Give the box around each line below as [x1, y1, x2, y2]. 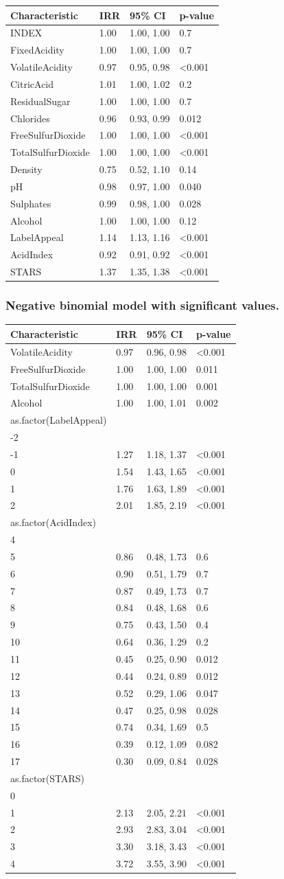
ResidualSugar [10, 93, 71, 108]
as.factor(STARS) [10, 770, 85, 785]
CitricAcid [10, 76, 54, 91]
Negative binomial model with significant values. [5, 297, 279, 314]
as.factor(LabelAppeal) [10, 413, 107, 427]
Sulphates [10, 196, 51, 210]
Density [10, 162, 43, 176]
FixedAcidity [10, 43, 64, 57]
